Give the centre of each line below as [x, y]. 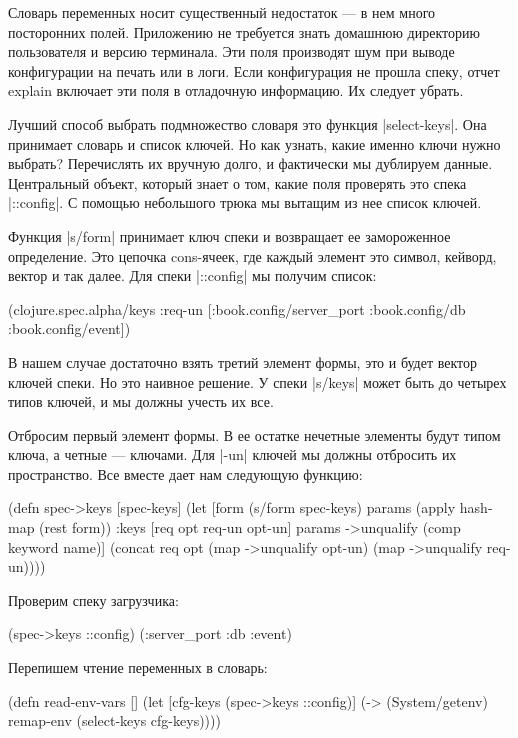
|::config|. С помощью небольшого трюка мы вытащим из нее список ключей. [245, 202]
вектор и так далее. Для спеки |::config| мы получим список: [192, 275]
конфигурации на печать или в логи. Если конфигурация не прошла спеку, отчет [254, 70]
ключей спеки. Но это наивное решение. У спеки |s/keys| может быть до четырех [257, 381]
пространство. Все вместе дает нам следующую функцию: [185, 473]
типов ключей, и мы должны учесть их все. [141, 401]
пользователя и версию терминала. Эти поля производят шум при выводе [231, 51]
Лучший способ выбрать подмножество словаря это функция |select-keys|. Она [247, 123]
